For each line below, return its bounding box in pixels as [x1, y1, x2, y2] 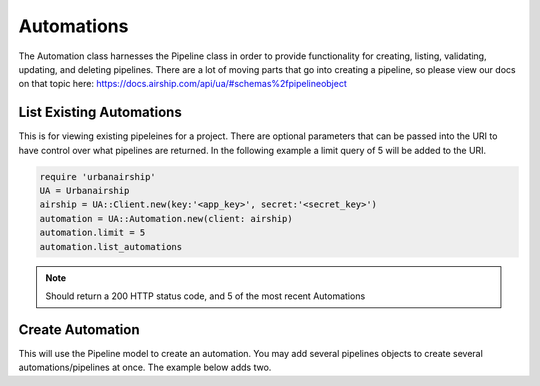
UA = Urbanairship [39, 185, 130, 196]
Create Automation [18, 321, 140, 338]
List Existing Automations [18, 104, 182, 121]
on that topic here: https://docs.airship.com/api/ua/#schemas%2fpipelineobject [18, 78, 347, 90]
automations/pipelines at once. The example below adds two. [18, 361, 272, 374]
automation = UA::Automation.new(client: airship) [39, 213, 294, 224]
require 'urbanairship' [39, 171, 157, 182]
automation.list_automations [39, 241, 183, 252]
